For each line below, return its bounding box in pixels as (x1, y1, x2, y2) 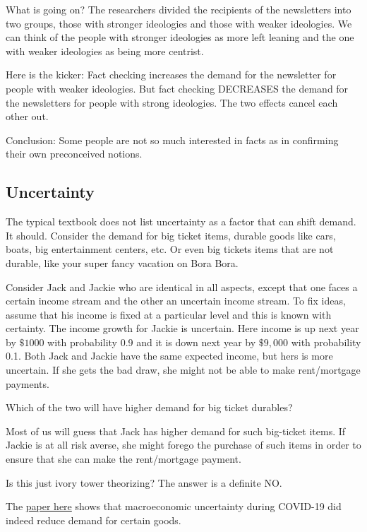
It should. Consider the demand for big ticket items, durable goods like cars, (6, 227, 336, 242)
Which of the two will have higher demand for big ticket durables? (6, 400, 293, 415)
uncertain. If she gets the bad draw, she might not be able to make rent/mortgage (6, 362, 361, 377)
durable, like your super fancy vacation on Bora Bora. (6, 255, 239, 270)
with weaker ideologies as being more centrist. (6, 43, 204, 58)
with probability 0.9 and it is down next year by (47, 334, 256, 349)
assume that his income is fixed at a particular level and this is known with (6, 307, 332, 321)
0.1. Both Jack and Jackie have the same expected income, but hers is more (6, 348, 333, 363)
